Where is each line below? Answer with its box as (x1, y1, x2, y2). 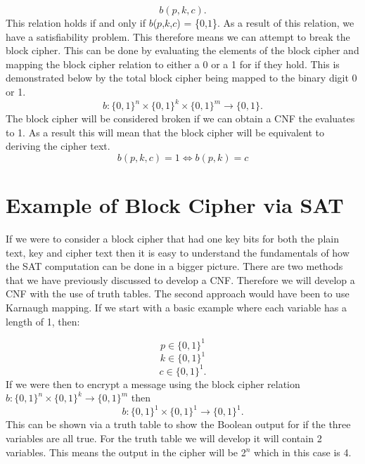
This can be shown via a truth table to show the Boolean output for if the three (6, 417, 351, 432)
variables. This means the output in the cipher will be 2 (6, 444, 246, 459)
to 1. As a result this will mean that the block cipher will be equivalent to (6, 124, 324, 139)
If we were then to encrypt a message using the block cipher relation (6, 376, 300, 391)
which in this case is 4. (254, 444, 352, 459)
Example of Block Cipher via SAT (6, 191, 344, 219)
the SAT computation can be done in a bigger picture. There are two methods (6, 259, 343, 273)
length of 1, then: (6, 314, 80, 328)
